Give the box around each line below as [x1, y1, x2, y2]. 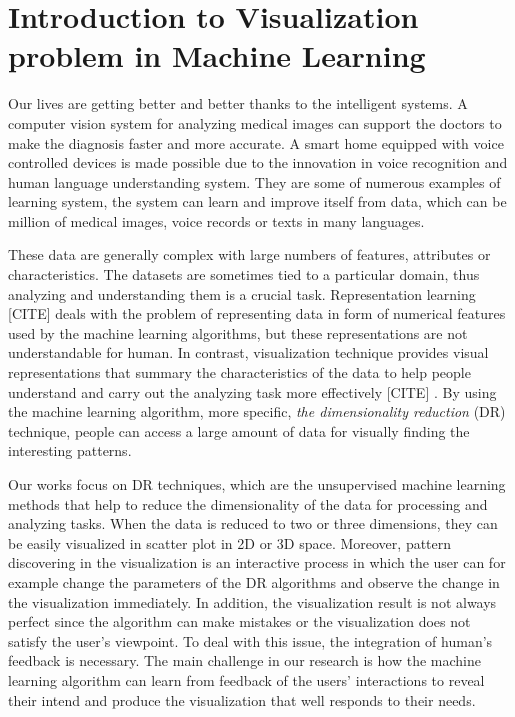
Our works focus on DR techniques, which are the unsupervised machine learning [8, 474, 506, 494]
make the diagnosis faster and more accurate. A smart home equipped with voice [8, 132, 504, 153]
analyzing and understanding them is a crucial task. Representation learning [8, 283, 476, 304]
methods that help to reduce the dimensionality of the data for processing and [8, 493, 488, 514]
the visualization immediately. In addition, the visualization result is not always [8, 591, 497, 612]
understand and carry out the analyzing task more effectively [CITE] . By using [8, 381, 497, 402]
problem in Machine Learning [8, 35, 426, 76]
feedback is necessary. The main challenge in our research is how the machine [8, 650, 481, 671]
